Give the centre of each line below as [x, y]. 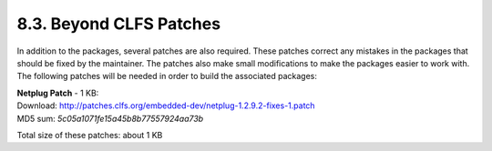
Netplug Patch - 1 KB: [58, 93]
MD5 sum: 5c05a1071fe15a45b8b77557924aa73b [110, 118]
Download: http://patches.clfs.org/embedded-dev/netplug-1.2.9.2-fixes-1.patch [166, 106]
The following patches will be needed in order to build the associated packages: [167, 76]
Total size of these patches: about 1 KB [90, 135]
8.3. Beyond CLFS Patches [119, 24]
